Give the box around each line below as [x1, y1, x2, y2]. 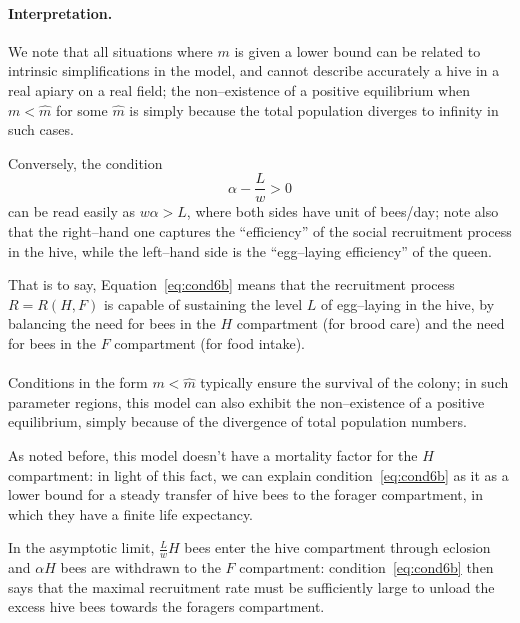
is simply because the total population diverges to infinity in [129, 99, 499, 120]
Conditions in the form [8, 372, 148, 393]
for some [55, 99, 108, 120]
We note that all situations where [8, 40, 213, 61]
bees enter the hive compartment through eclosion [184, 537, 491, 558]
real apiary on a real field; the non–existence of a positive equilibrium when [8, 79, 470, 100]
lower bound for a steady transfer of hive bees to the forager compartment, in [8, 484, 483, 505]
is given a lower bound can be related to [234, 40, 481, 61]
